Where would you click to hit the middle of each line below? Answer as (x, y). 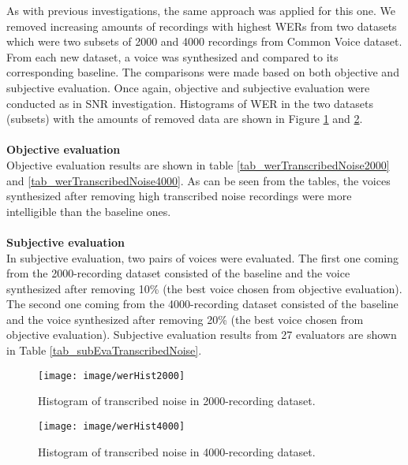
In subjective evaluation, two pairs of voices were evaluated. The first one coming (202, 257)
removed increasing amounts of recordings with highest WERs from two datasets (202, 26)
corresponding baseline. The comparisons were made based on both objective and (203, 72)
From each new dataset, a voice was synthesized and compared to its (172, 56)
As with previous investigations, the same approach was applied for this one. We (201, 10)
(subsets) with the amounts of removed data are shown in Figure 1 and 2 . (185, 119)
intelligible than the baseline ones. (89, 211)
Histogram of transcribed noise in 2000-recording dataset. (177, 401)
